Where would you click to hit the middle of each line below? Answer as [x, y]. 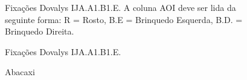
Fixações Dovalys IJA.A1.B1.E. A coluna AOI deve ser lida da [120, 7]
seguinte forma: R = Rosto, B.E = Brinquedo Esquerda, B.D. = [124, 19]
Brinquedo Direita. [40, 31]
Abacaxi [20, 72]
